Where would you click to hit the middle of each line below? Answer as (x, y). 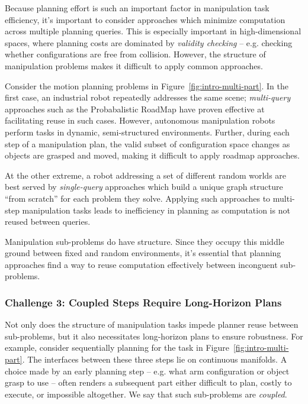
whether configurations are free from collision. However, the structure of (135, 54)
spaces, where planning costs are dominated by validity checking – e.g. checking (149, 42)
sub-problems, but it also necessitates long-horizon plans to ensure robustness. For (154, 336)
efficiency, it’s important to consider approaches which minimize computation (145, 19)
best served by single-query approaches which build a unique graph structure (144, 187)
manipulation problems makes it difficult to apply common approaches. (134, 65)
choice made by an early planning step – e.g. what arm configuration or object (147, 371)
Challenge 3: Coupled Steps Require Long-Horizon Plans (143, 302)
